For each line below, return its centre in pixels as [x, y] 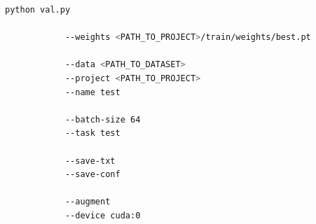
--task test [92, 133]
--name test [92, 92]
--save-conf [92, 175]
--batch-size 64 [103, 119]
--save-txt [90, 161]
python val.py [38, 10]
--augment [88, 202]
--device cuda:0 [103, 215]
